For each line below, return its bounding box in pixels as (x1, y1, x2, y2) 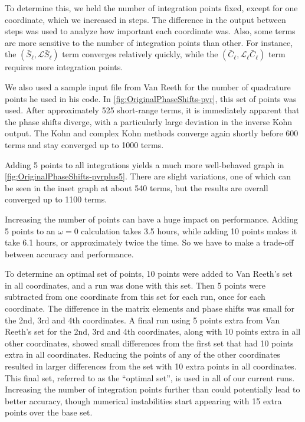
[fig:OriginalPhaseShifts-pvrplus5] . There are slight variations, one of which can (5, 170, 291, 182)
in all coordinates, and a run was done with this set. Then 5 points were (5, 279, 265, 291)
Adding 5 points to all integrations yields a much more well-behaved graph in (5, 158, 284, 171)
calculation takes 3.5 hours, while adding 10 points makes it (81, 224, 297, 237)
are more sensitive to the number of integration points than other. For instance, (5, 36, 293, 48)
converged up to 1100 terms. (5, 193, 107, 205)
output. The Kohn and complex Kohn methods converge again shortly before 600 (5, 127, 299, 139)
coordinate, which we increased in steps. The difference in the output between (5, 13, 286, 25)
